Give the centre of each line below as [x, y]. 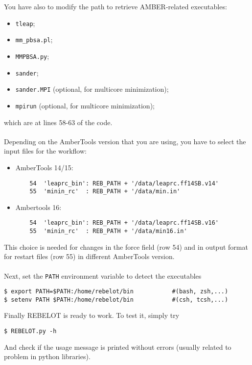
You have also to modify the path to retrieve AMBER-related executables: [115, 6]
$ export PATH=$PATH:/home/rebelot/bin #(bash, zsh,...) [116, 292]
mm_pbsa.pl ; [34, 39]
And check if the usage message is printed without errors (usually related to [118, 347]
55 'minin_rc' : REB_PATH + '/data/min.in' [105, 192]
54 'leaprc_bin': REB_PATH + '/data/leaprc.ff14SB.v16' [124, 223]
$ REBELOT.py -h [30, 331]
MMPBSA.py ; [32, 56]
